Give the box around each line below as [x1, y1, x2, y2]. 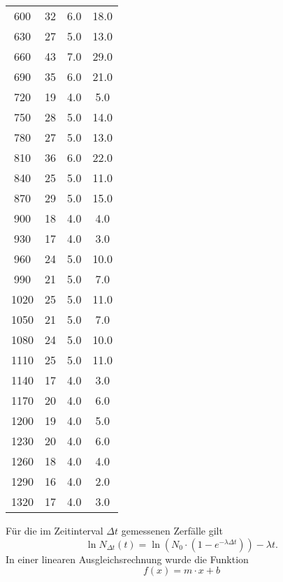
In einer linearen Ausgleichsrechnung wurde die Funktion [6, 551, 249, 566]
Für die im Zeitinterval [6, 523, 103, 537]
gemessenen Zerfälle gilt [121, 523, 223, 537]
